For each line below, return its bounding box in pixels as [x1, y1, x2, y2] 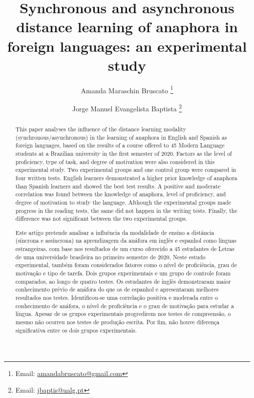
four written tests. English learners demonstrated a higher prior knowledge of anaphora [15, 173, 237, 182]
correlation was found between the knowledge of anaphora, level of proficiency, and [15, 190, 226, 198]
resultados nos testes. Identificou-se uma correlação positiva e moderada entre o [15, 293, 218, 301]
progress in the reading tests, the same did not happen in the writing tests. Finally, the [15, 206, 237, 214]
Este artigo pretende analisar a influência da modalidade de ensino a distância [15, 228, 214, 236]
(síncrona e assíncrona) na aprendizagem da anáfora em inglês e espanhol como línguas [15, 236, 236, 245]
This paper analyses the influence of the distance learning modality [15, 125, 186, 133]
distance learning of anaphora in [16, 17, 238, 37]
